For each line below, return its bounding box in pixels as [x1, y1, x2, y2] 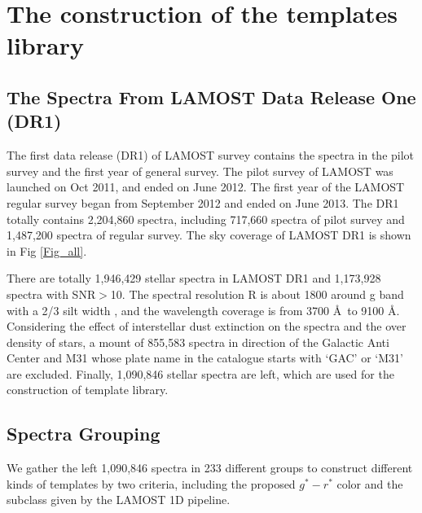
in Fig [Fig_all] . [7, 242, 87, 259]
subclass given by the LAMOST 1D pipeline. [7, 491, 231, 508]
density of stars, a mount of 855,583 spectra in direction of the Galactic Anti [7, 333, 389, 350]
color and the [336, 475, 403, 492]
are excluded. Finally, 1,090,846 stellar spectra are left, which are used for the [7, 365, 394, 382]
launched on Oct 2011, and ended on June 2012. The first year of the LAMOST [7, 178, 405, 195]
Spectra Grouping [7, 421, 160, 446]
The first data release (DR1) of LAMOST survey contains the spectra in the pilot [7, 147, 415, 164]
